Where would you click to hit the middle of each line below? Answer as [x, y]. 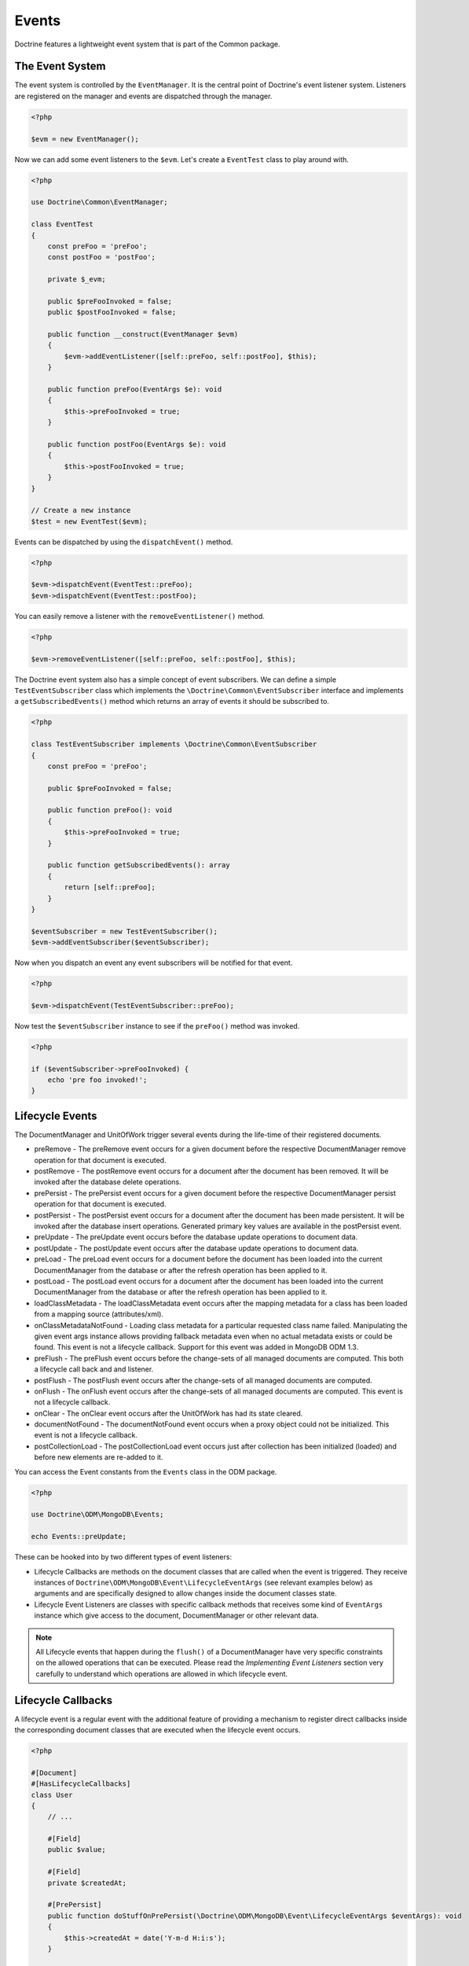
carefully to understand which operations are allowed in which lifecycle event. [162, 1673]
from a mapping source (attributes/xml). [99, 1314]
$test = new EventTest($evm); [89, 521]
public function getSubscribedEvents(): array [139, 865]
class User [52, 1795]
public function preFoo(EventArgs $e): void [135, 389]
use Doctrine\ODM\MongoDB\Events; [97, 1515]
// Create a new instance [81, 510]
